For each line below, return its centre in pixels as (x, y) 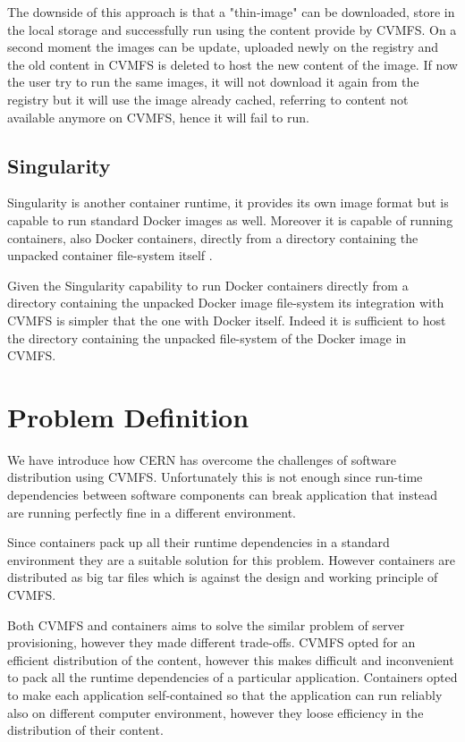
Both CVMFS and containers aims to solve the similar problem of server (206, 624)
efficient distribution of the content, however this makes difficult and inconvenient (231, 659)
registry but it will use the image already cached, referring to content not (208, 99)
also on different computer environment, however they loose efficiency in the (216, 712)
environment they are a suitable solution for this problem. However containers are (232, 559)
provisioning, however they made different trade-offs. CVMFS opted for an (211, 642)
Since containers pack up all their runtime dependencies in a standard (199, 542)
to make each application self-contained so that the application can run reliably (225, 694)
